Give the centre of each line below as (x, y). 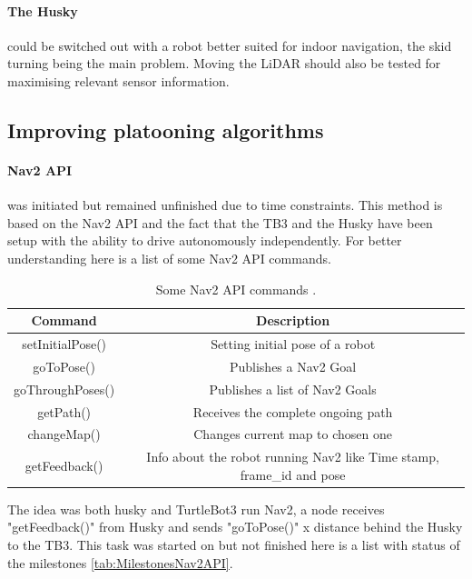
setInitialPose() (64, 343)
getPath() (64, 411)
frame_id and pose (293, 474)
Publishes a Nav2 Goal (293, 366)
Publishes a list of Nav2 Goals (293, 389)
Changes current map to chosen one (293, 434)
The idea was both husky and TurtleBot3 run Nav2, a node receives (196, 509)
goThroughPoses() (64, 389)
